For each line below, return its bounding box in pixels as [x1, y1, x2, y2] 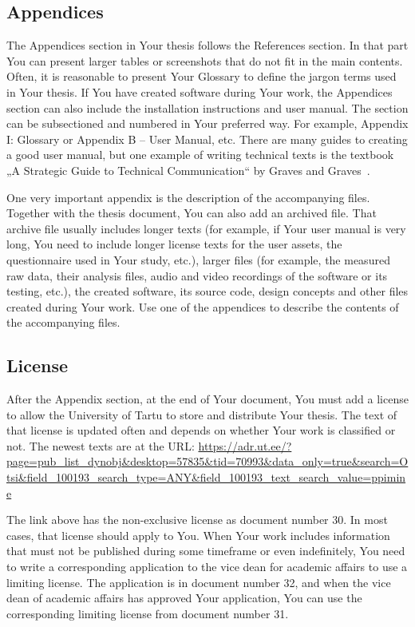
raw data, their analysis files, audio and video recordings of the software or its [6, 267, 388, 284]
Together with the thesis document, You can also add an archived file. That [6, 204, 377, 221]
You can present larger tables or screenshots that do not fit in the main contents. [6, 52, 403, 69]
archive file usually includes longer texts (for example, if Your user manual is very [6, 220, 406, 236]
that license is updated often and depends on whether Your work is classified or [6, 422, 396, 439]
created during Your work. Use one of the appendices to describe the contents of [6, 298, 399, 315]
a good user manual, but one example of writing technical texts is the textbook [6, 146, 394, 163]
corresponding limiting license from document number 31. [6, 605, 289, 621]
